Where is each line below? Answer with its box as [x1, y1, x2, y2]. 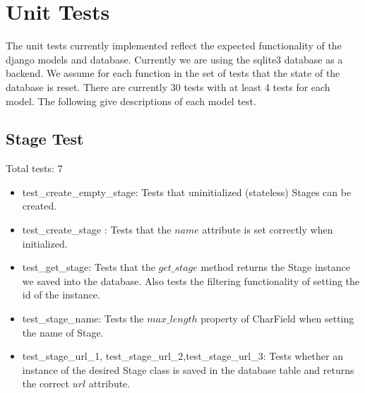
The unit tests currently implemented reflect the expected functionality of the [6, 38, 342, 53]
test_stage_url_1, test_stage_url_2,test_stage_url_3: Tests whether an [22, 349, 343, 363]
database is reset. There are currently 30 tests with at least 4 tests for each [6, 79, 330, 94]
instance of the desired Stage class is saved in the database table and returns [22, 362, 354, 377]
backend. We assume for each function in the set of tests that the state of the [6, 66, 340, 80]
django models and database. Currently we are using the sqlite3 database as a [6, 52, 343, 66]
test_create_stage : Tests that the [22, 222, 172, 237]
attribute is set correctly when [202, 222, 333, 237]
